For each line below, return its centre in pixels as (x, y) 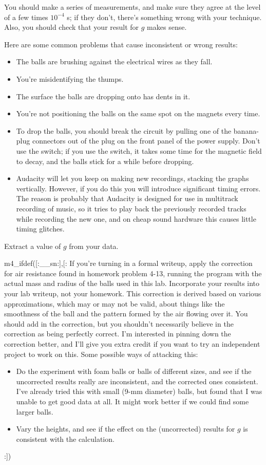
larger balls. (35, 411)
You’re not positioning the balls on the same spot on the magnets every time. (138, 113)
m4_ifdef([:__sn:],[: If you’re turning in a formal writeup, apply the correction (128, 263)
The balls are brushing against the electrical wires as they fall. (114, 61)
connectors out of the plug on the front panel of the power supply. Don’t (146, 141)
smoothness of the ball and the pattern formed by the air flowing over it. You (126, 314)
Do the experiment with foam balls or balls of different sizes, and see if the (134, 371)
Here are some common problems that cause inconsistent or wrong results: (121, 44)
